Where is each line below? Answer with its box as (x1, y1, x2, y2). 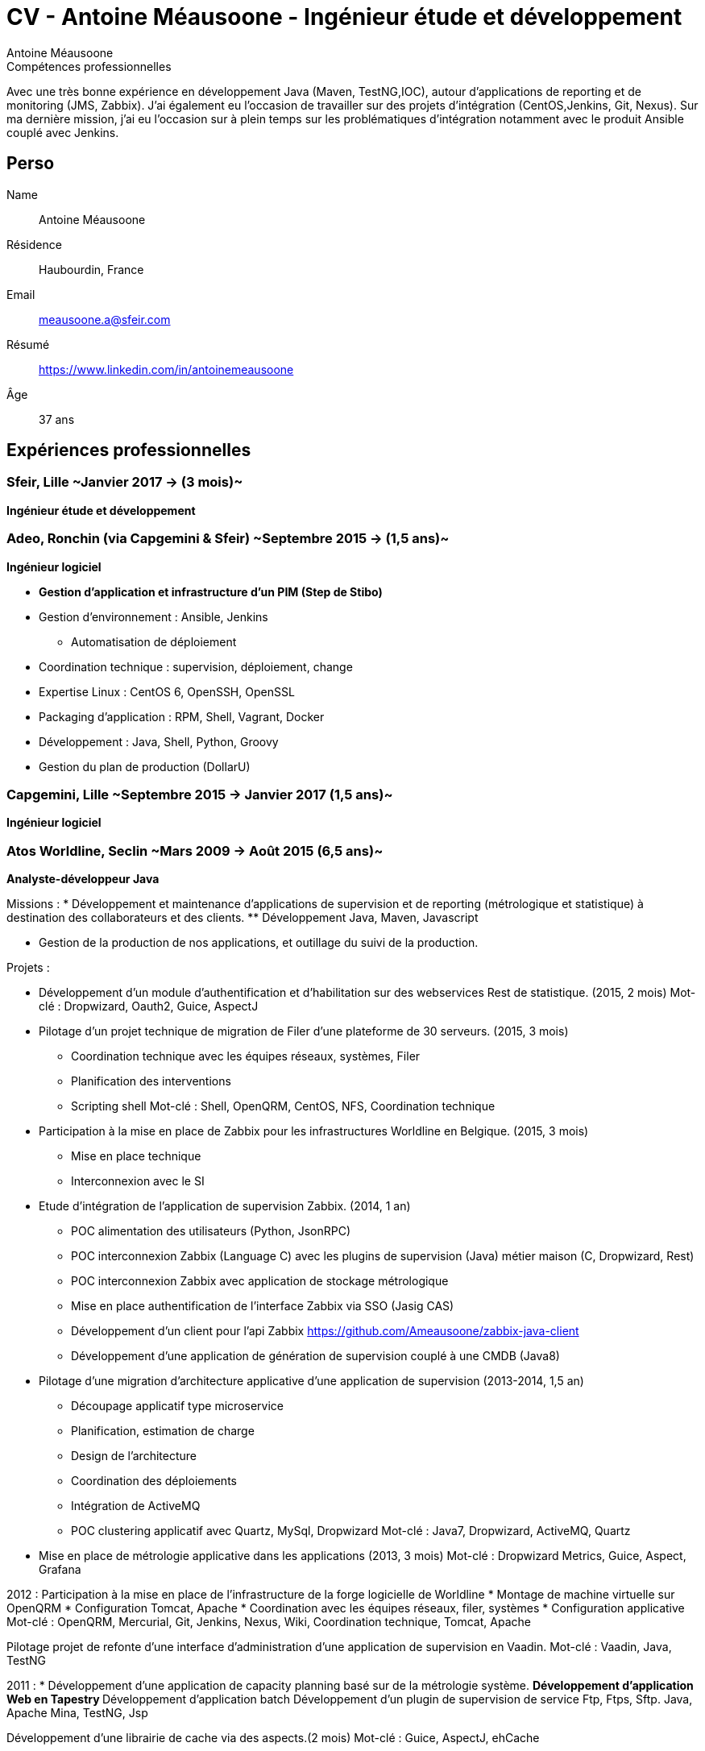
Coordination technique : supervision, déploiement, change (39, 659, 353, 674)
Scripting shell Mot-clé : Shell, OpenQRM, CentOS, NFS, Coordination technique (71, 1099, 496, 1114)
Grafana (39, 1562, 81, 1577)
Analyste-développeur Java (6, 872, 160, 886)
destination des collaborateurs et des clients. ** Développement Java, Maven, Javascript (6, 911, 479, 925)
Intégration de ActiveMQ (71, 1499, 201, 1513)
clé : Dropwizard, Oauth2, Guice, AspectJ (39, 999, 259, 1014)
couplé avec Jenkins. (6, 125, 119, 139)
